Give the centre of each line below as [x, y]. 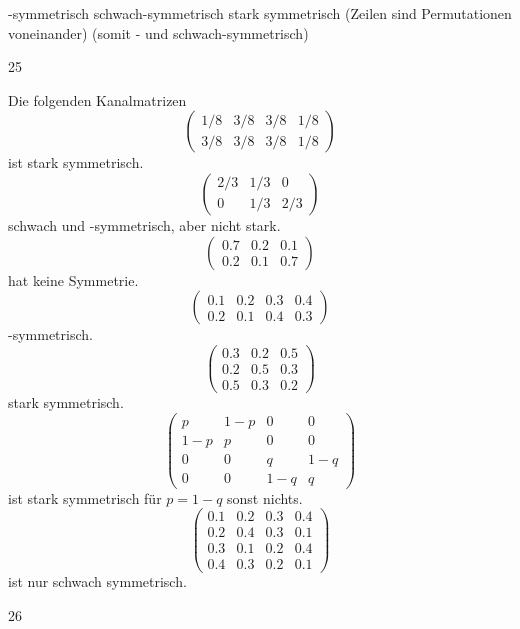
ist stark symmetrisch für [85, 497]
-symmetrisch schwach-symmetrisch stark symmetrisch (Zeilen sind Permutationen [260, 13]
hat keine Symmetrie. [73, 279]
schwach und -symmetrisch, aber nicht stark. [144, 224]
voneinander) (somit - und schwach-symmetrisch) [158, 32]
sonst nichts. [265, 497]
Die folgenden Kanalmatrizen [97, 99]
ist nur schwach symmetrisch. [97, 581]
